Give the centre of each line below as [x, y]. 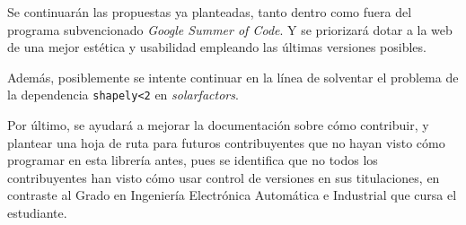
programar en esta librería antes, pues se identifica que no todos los [193, 160]
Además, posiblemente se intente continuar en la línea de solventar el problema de [233, 77]
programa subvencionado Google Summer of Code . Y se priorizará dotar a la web [230, 29]
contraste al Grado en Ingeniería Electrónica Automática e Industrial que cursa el [232, 195]
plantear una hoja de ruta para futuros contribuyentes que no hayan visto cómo [226, 142]
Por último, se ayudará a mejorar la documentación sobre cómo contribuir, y [218, 125]
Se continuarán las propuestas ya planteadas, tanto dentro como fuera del [210, 12]
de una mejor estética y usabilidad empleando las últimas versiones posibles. [217, 47]
